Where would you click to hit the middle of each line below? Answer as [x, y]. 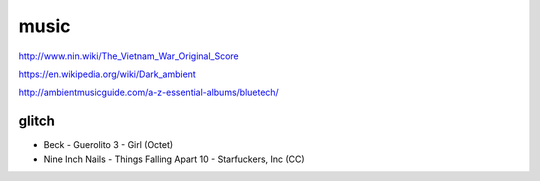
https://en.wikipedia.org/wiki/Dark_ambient [107, 74]
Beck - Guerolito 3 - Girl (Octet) [108, 145]
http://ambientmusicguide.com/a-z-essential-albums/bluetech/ [148, 92]
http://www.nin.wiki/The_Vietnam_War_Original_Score [128, 56]
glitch [36, 121]
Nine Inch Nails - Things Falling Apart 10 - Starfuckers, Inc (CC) [174, 159]
